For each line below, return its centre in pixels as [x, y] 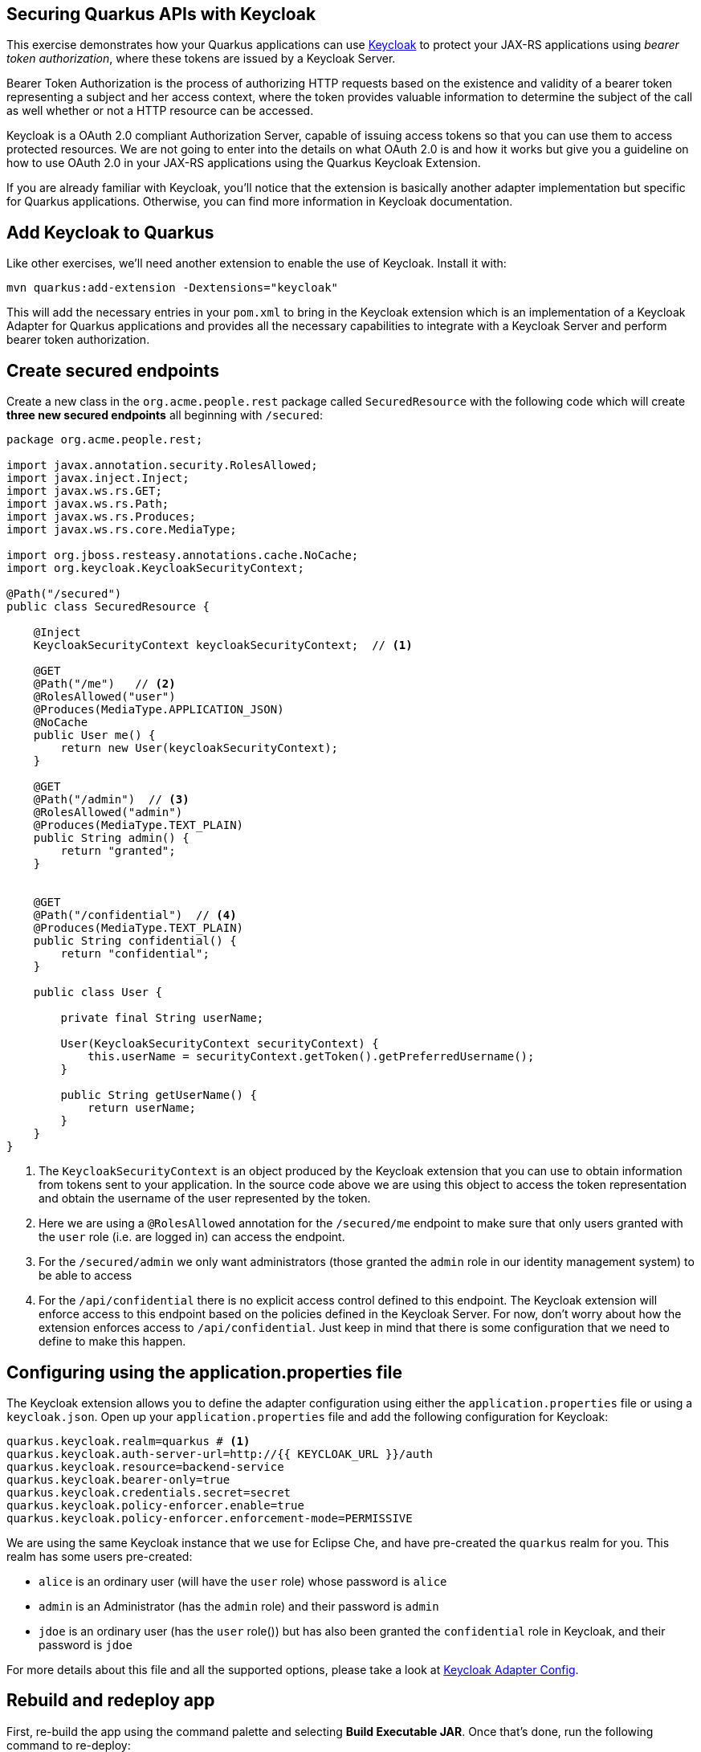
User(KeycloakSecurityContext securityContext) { [220, 1044]
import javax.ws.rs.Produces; [102, 517]
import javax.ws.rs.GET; [84, 491]
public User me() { [94, 735]
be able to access [86, 1276]
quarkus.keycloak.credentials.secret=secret [149, 1492]
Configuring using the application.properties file [204, 1372]
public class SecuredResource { [108, 607]
